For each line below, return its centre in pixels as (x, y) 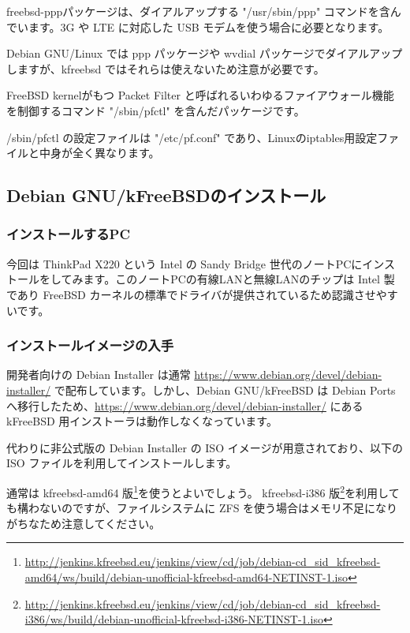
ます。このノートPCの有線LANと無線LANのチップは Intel (231, 279)
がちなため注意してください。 (84, 523)
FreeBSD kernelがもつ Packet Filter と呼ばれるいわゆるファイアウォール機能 (200, 95)
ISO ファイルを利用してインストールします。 (122, 463)
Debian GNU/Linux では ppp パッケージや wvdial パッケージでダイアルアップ (205, 53)
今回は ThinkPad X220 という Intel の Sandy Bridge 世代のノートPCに (184, 263)
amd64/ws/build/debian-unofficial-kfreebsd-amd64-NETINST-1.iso (186, 577)
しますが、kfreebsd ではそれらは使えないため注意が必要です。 (166, 68)
